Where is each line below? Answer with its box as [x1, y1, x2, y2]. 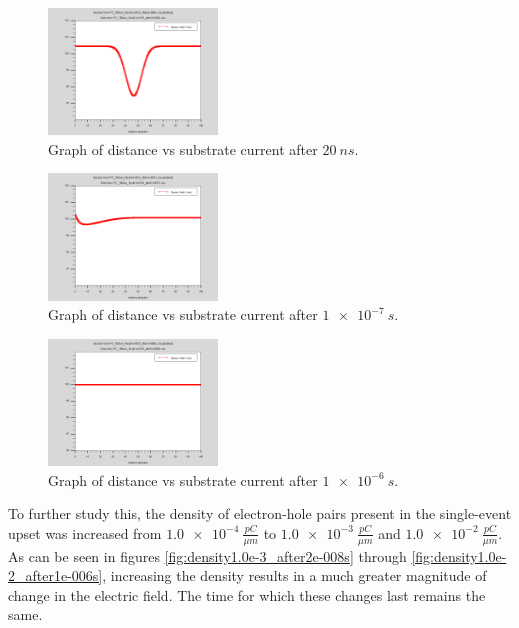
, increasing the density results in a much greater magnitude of [102, 565, 487, 586]
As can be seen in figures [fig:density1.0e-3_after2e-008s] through [8, 545, 407, 566]
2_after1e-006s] [8, 565, 103, 586]
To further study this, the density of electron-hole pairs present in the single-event [8, 503, 512, 524]
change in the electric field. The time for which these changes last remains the [8, 584, 486, 605]
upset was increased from [8, 522, 162, 543]
